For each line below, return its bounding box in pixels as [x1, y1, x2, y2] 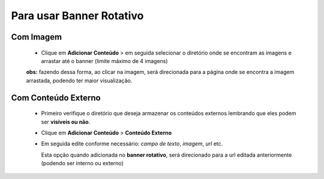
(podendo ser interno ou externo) [41, 160, 124, 167]
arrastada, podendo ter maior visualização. [26, 77, 133, 84]
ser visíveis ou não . [41, 118, 91, 126]
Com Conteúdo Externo [11, 93, 101, 103]
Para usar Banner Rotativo [11, 9, 144, 22]
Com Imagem [11, 32, 62, 42]
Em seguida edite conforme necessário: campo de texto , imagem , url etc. [41, 140, 223, 147]
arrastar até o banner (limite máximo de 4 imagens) [41, 57, 168, 64]
